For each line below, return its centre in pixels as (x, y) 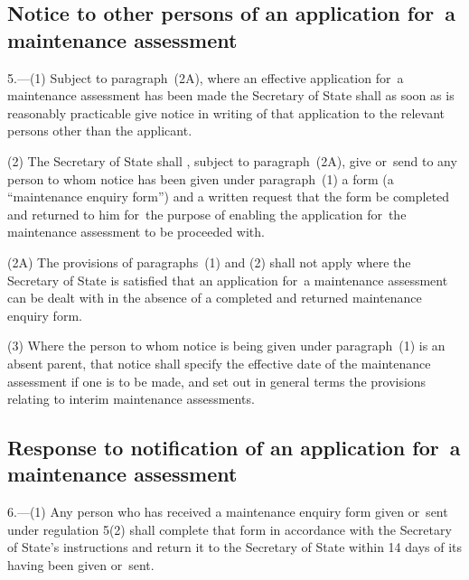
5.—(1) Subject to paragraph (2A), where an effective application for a (206, 77)
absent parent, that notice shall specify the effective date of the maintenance (219, 363)
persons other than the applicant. (100, 131)
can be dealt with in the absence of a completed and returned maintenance (215, 298)
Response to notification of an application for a (234, 448)
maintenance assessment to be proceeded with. (136, 232)
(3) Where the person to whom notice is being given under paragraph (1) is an (226, 346)
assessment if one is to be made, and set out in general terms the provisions (217, 381)
